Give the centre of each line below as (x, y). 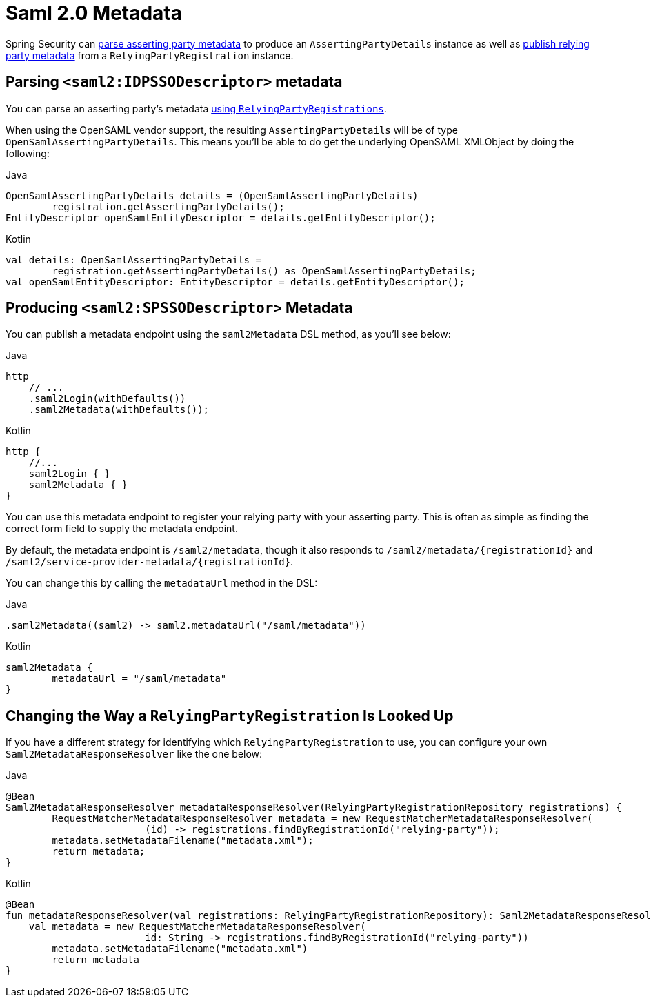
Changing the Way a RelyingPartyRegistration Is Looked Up (230, 716)
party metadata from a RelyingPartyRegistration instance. (150, 55)
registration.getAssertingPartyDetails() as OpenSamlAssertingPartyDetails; (264, 271)
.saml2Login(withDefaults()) (107, 399)
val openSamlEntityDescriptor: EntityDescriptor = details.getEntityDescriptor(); (235, 282)
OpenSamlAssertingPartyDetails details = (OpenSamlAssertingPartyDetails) (212, 195)
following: (28, 153)
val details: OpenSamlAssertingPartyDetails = (133, 260)
